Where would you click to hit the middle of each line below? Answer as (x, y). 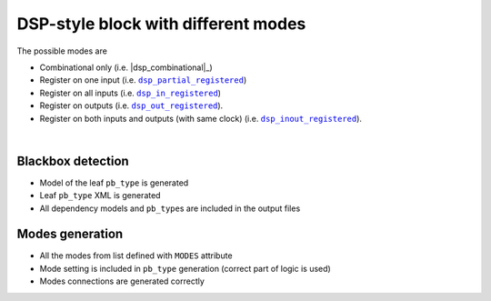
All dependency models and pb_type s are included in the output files (170, 208)
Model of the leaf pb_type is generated (114, 183)
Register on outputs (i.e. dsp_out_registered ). (131, 105)
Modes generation (70, 234)
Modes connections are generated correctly (122, 281)
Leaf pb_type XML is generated (100, 196)
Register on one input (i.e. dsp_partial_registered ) (143, 80)
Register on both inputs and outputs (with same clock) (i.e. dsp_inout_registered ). (201, 118)
